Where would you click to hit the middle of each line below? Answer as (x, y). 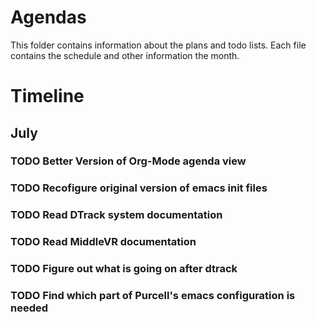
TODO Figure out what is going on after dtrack (124, 269)
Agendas (48, 17)
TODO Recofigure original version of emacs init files (139, 188)
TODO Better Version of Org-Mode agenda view (128, 161)
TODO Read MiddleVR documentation (103, 242)
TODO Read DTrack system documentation (116, 215)
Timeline (47, 96)
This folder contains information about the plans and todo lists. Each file (158, 45)
